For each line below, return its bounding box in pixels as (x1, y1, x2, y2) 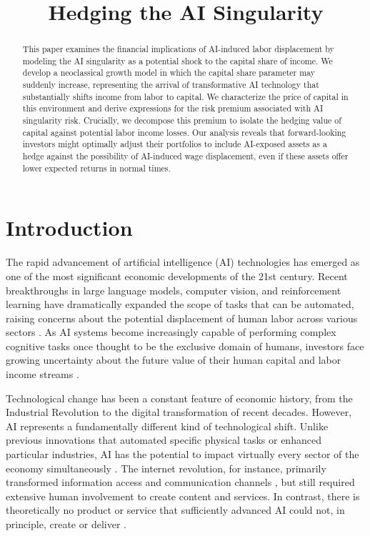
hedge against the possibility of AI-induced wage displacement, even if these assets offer (22, 150, 349, 162)
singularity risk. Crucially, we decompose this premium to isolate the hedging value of (22, 114, 341, 126)
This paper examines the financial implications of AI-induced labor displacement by (22, 43, 334, 55)
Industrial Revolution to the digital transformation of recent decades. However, (6, 405, 352, 420)
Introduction (6, 213, 133, 242)
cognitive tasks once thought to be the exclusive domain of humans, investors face (6, 338, 364, 353)
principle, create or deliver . (6, 517, 126, 532)
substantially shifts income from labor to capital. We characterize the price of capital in (22, 90, 349, 102)
